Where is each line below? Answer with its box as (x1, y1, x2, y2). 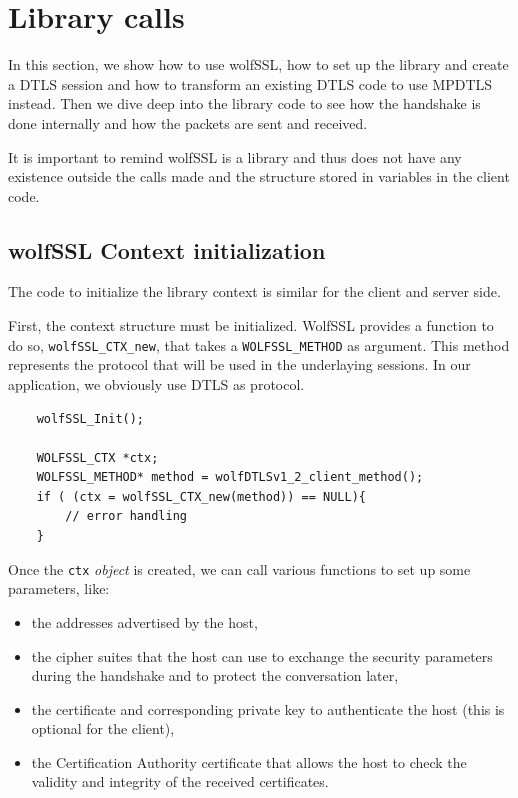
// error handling (65, 509, 187, 524)
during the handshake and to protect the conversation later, (31, 665, 399, 686)
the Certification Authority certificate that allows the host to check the (31, 751, 467, 772)
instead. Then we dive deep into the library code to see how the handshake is (8, 93, 481, 114)
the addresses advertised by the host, (31, 611, 258, 632)
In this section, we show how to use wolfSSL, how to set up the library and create (8, 54, 509, 75)
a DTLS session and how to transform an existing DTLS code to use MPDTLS (8, 73, 493, 94)
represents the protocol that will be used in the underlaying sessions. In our (8, 354, 471, 375)
